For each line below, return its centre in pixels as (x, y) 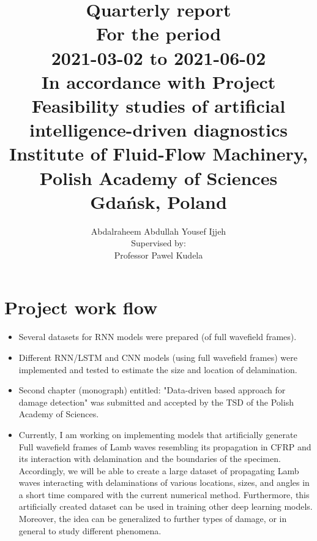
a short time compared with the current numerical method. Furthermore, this (164, 494)
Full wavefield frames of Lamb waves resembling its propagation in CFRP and (165, 446)
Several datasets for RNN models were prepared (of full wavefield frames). (158, 337)
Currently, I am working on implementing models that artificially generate (158, 434)
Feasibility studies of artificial (158, 105)
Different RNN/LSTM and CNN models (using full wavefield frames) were (158, 357)
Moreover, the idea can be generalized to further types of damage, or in (153, 519)
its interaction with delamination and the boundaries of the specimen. (150, 459)
